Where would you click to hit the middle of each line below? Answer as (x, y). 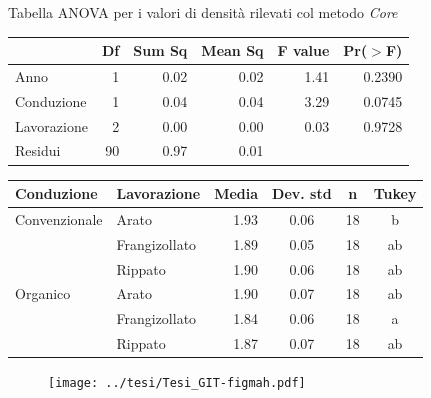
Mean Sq (232, 50)
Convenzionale (59, 218)
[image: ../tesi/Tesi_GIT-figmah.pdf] (177, 383)
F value (303, 50)
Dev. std (302, 193)
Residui (38, 150)
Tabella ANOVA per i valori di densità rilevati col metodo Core (203, 12)
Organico (43, 293)
